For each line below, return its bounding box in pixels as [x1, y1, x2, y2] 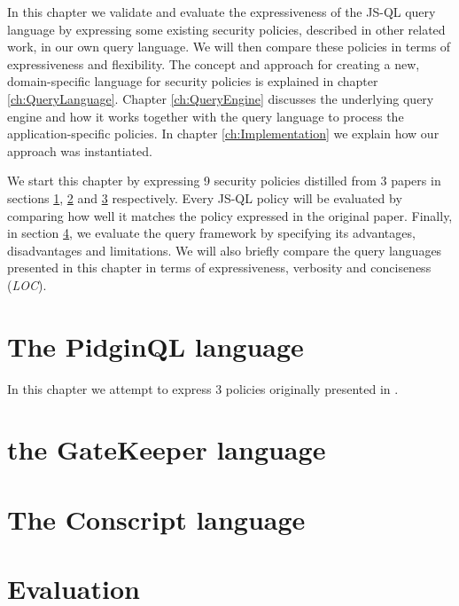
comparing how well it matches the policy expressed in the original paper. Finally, [7, 206, 453, 224]
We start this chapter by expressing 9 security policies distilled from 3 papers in [7, 171, 441, 190]
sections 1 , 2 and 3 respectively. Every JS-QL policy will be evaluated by [7, 188, 402, 207]
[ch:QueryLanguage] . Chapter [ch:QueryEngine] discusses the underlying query [7, 89, 434, 107]
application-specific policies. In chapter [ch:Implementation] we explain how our [7, 124, 440, 143]
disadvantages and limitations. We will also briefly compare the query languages [7, 240, 442, 259]
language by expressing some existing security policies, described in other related [7, 20, 446, 38]
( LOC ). [7, 275, 47, 294]
